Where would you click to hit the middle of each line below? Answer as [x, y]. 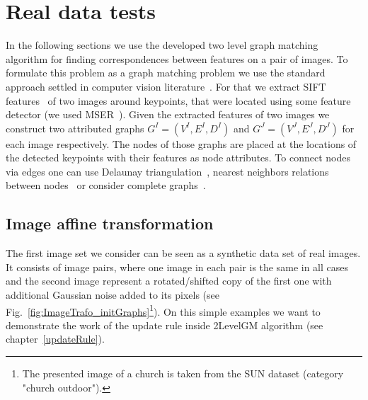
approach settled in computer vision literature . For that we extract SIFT [166, 86]
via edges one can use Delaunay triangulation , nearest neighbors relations [167, 171]
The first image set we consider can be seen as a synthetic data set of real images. [183, 253]
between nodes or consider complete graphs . [106, 185]
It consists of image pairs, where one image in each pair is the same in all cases [177, 267]
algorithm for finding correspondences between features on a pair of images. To [177, 58]
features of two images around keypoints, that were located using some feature [178, 100]
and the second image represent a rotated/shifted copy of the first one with [169, 281]
